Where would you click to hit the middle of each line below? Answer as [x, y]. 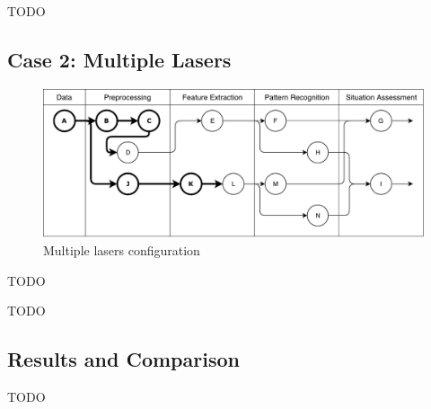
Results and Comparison [123, 359]
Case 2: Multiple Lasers [119, 59]
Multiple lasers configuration [122, 250]
